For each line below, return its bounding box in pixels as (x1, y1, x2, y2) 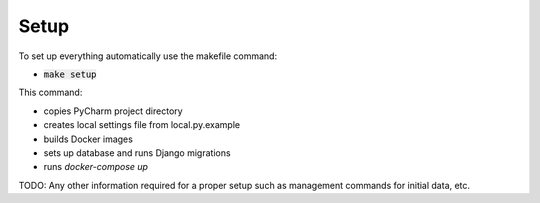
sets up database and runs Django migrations (43, 146, 231, 159)
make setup (43, 68, 97, 80)
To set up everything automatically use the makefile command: (18, 50, 278, 62)
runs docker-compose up (43, 161, 149, 173)
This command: (18, 86, 83, 99)
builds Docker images (43, 133, 134, 145)
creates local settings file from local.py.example (43, 119, 240, 131)
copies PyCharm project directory (43, 105, 184, 117)
